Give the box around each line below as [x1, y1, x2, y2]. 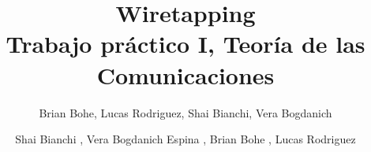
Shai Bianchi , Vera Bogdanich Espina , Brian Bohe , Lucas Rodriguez [15, 131, 356, 147]
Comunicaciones [96, 58, 275, 91]
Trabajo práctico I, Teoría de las [6, 28, 365, 60]
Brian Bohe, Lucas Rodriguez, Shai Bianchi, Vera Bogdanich [39, 104, 332, 120]
